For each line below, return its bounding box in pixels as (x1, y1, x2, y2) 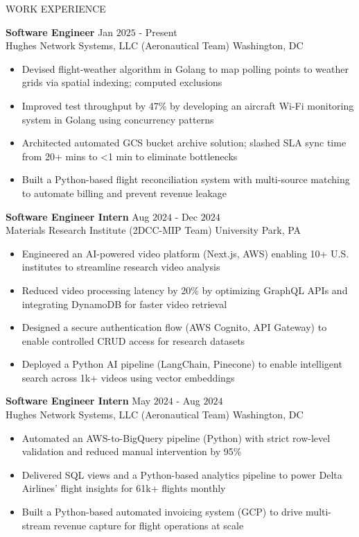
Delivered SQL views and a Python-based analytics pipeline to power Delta (21, 467, 342, 481)
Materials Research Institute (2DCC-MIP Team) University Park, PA (6, 223, 301, 237)
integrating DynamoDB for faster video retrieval (21, 296, 227, 311)
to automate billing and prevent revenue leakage (21, 185, 227, 200)
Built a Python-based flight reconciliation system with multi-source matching (21, 172, 350, 187)
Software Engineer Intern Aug (6, 209, 150, 223)
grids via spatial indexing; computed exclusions (21, 75, 222, 89)
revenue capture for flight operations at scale (53, 518, 244, 532)
